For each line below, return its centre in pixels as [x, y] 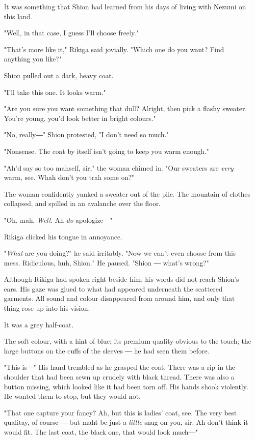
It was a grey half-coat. [39, 324]
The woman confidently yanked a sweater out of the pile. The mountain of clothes [127, 193]
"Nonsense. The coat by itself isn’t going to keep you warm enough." [106, 151]
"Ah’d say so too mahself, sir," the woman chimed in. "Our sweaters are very [119, 167]
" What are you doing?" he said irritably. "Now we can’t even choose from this [120, 253]
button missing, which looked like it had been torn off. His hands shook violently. [126, 386]
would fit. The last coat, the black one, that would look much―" [101, 432]
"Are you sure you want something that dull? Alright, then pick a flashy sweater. [126, 108]
